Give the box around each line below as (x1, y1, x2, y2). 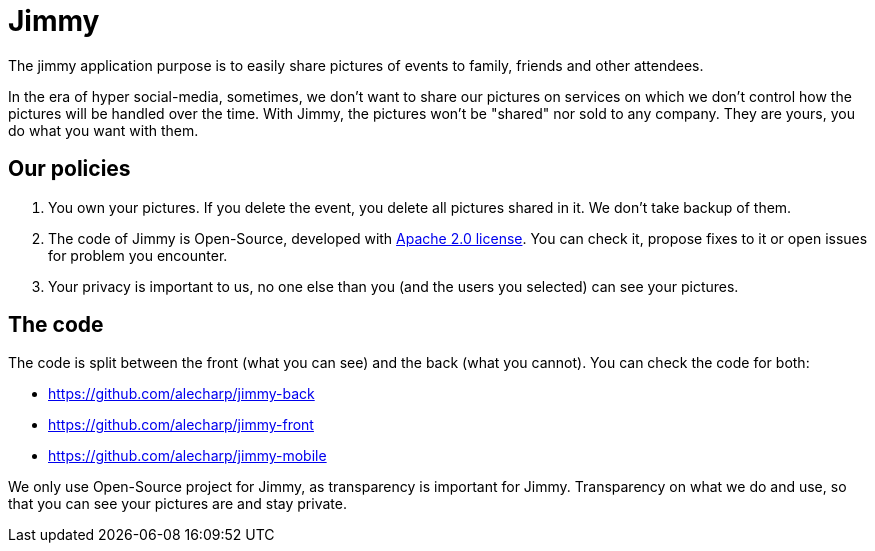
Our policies (8, 156, 131, 182)
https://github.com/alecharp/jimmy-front (48, 416, 314, 434)
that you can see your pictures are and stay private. (8, 495, 347, 513)
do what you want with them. (8, 121, 199, 139)
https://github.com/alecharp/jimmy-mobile (48, 447, 327, 465)
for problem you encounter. (48, 246, 228, 264)
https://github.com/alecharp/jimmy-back (48, 385, 315, 403)
